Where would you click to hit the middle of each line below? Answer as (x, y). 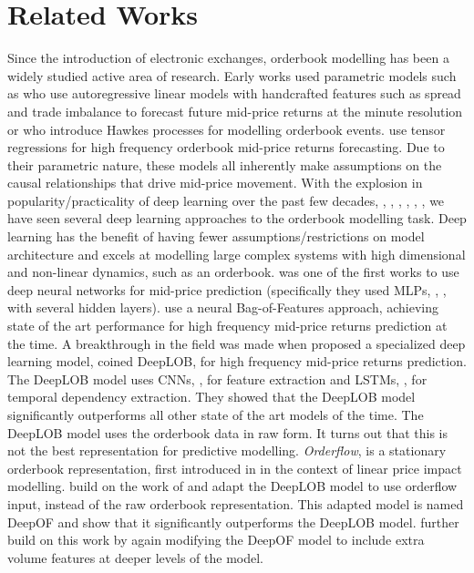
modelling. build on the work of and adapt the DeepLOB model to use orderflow (232, 486)
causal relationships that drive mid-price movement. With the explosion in (215, 183)
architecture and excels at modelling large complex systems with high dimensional (237, 254)
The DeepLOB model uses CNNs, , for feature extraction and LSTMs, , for (217, 379)
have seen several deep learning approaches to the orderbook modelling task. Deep (237, 218)
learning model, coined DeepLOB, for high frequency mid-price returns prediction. (237, 361)
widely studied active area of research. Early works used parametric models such (232, 75)
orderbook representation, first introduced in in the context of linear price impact (235, 468)
